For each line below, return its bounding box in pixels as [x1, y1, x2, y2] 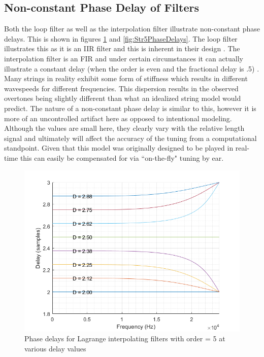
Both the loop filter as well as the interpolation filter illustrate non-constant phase [4, 23, 260, 34]
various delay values [24, 343, 86, 353]
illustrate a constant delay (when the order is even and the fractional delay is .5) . [4, 63, 259, 74]
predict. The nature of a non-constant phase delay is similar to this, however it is [4, 102, 256, 113]
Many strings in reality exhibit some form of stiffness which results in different [4, 73, 248, 84]
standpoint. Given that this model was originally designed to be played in [4, 142, 234, 153]
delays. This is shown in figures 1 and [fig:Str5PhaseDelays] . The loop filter [4, 33, 238, 44]
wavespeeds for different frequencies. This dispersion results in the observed [4, 83, 239, 93]
